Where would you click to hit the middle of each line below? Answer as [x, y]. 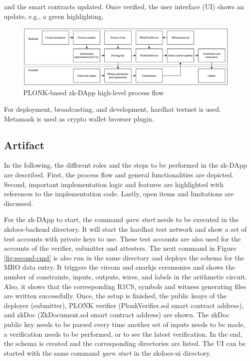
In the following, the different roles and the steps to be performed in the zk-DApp [125, 165]
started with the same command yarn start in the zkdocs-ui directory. [108, 352]
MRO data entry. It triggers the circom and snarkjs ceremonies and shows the [120, 267]
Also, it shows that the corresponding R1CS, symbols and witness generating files [125, 286]
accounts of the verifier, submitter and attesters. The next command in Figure [120, 248]
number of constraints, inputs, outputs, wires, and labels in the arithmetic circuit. [125, 276]
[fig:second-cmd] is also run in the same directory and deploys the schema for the [124, 257]
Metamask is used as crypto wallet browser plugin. [79, 118]
